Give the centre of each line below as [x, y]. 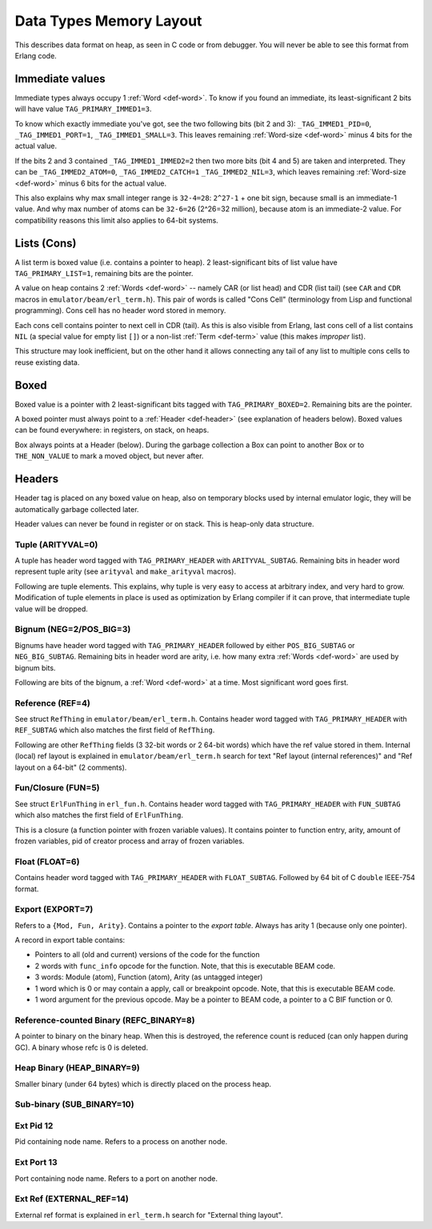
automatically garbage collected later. [77, 509]
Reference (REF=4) [53, 703]
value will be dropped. [51, 609]
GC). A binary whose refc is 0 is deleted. [81, 1047]
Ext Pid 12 [34, 1126]
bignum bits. [35, 667]
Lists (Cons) [46, 243]
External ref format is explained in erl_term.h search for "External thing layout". [149, 1215]
